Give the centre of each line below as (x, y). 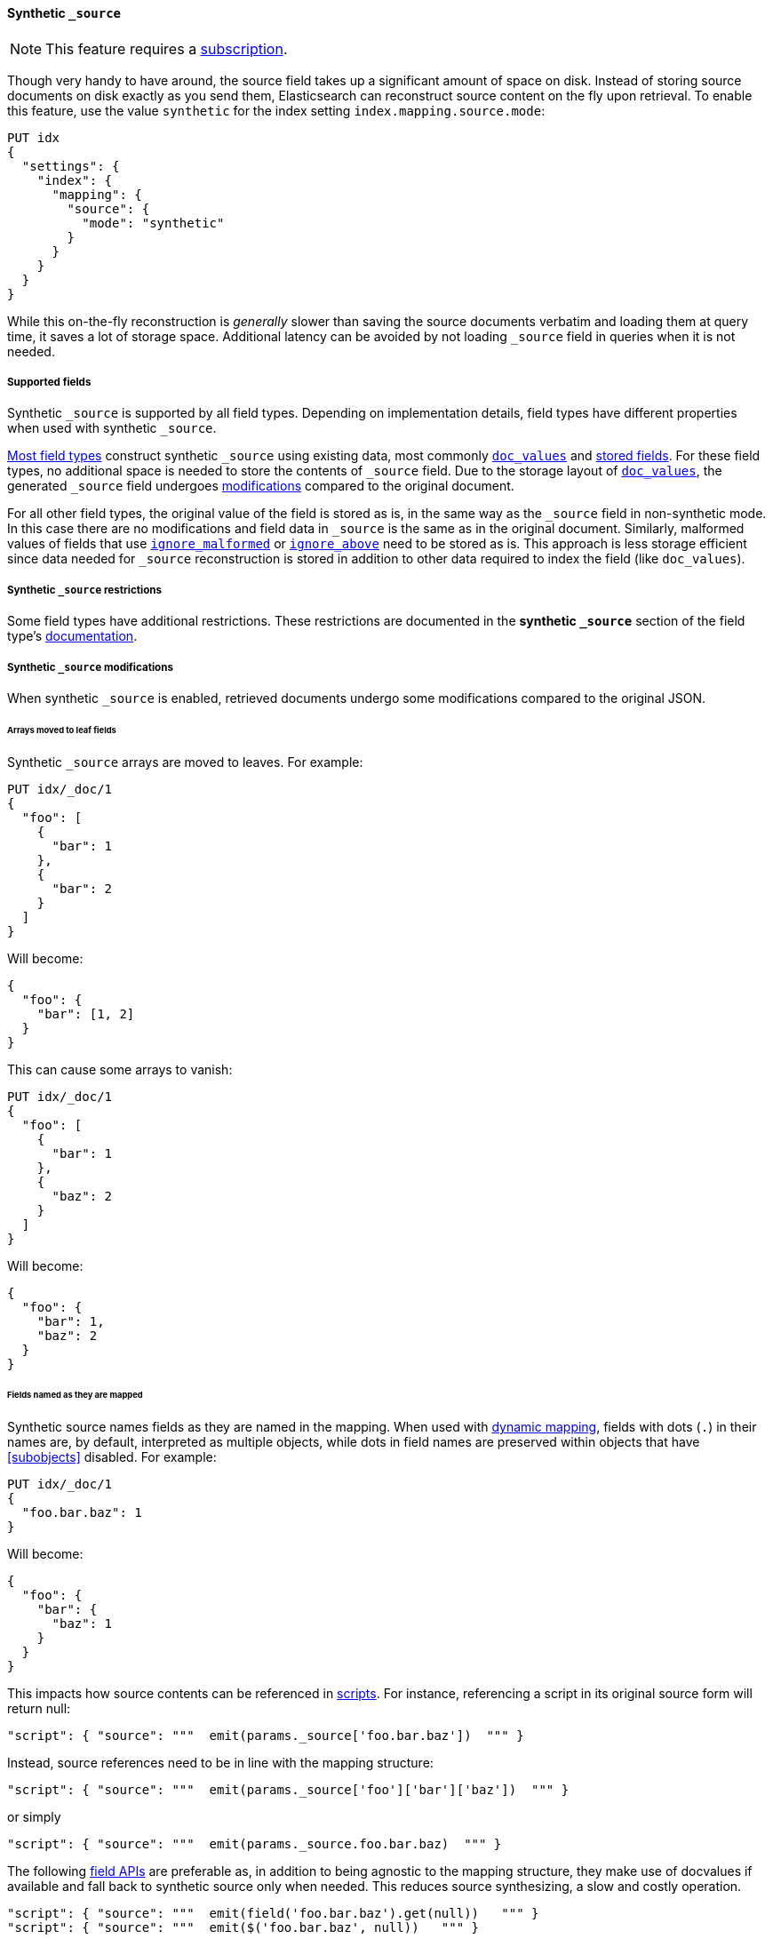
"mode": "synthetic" (153, 223)
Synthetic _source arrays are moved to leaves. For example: (185, 762)
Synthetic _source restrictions (85, 590)
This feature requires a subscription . (167, 48)
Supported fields (49, 382)
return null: (39, 1709)
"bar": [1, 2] (86, 1013)
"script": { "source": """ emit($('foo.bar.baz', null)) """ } (243, 1928)
